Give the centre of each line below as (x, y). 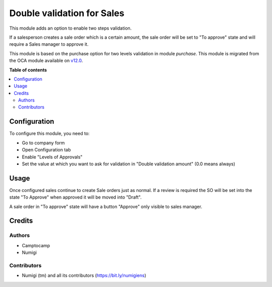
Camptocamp (36, 245)
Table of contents (28, 70)
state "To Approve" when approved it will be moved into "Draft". (76, 197)
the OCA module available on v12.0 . (46, 61)
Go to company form (43, 143)
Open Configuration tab (46, 150)
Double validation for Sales (67, 13)
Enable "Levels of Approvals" (52, 157)
